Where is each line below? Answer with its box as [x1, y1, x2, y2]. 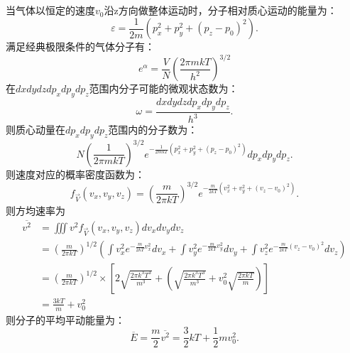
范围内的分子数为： [108, 122, 198, 137]
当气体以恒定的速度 [6, 3, 95, 18]
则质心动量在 [6, 122, 65, 137]
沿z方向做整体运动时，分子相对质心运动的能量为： [104, 3, 337, 18]
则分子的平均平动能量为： [6, 312, 125, 327]
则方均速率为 [6, 202, 65, 217]
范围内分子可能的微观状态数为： [89, 81, 239, 96]
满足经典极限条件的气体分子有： [6, 39, 155, 54]
